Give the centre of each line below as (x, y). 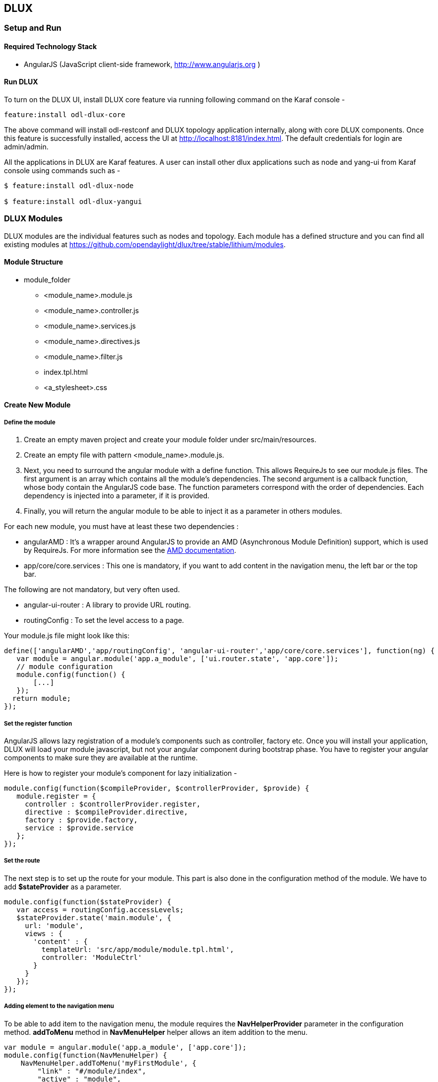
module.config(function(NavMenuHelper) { (86, 1055)
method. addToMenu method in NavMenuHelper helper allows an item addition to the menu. (156, 1032)
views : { (44, 933)
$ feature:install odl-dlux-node (69, 185)
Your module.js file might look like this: (67, 636)
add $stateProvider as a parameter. (63, 886)
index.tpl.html (66, 372)
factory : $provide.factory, (81, 820)
